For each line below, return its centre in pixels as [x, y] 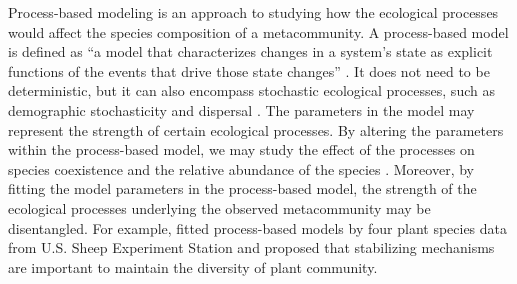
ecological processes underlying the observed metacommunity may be [219, 207]
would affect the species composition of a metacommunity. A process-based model [258, 31]
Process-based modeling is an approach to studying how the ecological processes [253, 12]
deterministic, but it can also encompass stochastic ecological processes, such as [251, 90]
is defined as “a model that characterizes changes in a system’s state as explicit [250, 51]
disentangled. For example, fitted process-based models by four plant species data [258, 227]
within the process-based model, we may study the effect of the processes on [241, 149]
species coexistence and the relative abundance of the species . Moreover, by [241, 168]
